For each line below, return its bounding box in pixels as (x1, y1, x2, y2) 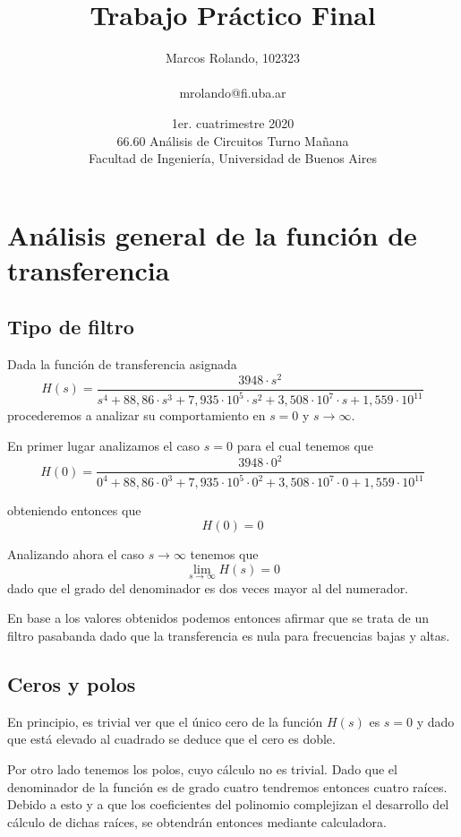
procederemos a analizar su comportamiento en (7, 406, 266, 425)
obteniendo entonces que (7, 501, 141, 520)
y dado (416, 712, 455, 730)
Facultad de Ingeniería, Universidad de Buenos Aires (89, 149, 377, 168)
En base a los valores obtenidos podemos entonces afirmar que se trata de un (7, 608, 430, 627)
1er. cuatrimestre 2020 (171, 113, 295, 132)
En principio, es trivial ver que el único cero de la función (7, 712, 323, 730)
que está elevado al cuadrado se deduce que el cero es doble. (7, 729, 336, 748)
